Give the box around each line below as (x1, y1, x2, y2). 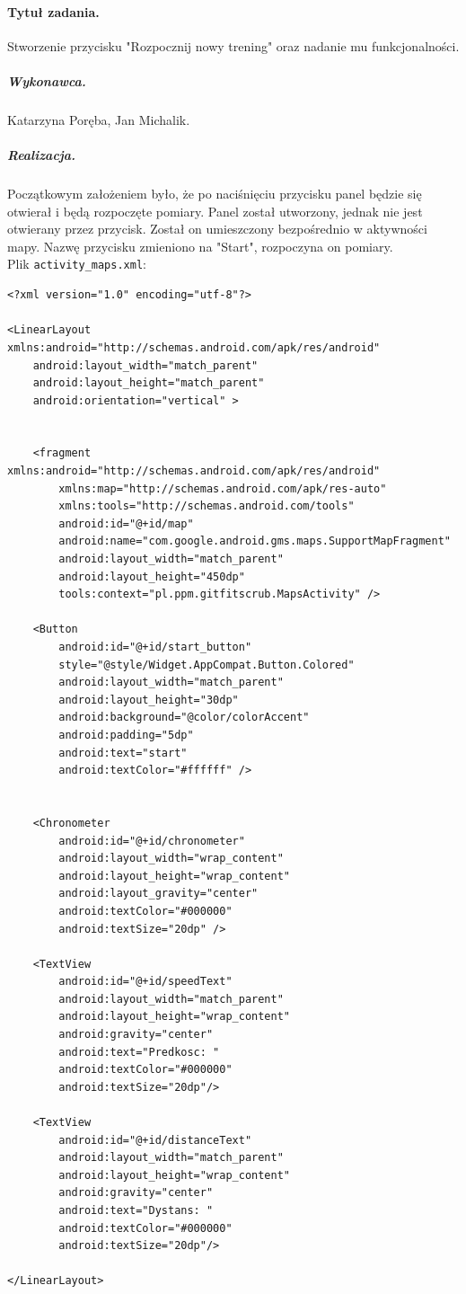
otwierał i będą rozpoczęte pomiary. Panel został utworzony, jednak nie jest (7, 201, 423, 220)
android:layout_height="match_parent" (32, 377, 265, 390)
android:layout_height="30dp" (58, 693, 239, 706)
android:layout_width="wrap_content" (58, 852, 284, 865)
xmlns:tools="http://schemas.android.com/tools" (58, 500, 355, 513)
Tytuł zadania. (7, 2, 100, 21)
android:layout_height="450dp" (58, 570, 245, 583)
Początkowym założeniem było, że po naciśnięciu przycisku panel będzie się (7, 184, 422, 203)
